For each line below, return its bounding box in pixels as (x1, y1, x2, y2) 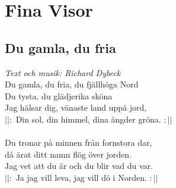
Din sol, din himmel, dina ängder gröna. (15, 112, 161, 125)
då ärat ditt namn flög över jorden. (5, 148, 132, 160)
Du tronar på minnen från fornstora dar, (5, 136, 152, 149)
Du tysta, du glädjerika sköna (5, 89, 113, 102)
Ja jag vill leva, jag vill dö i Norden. (15, 171, 147, 183)
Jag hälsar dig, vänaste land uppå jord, (5, 101, 147, 114)
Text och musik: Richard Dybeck (5, 66, 121, 79)
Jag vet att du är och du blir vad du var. (5, 159, 153, 172)
